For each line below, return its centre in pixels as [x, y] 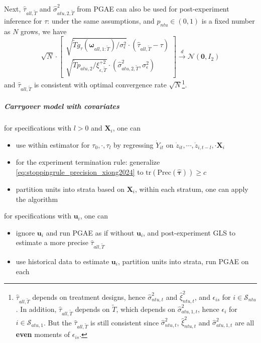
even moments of [43, 334]
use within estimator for [53, 144]
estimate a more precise [52, 242]
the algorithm [37, 199]
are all [245, 322]
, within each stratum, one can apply [191, 189]
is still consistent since [125, 322]
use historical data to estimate [62, 261]
